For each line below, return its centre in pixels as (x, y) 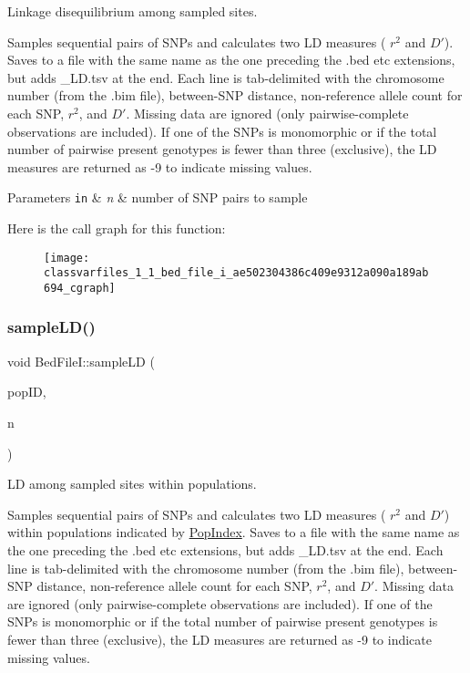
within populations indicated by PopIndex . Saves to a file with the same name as (234, 532)
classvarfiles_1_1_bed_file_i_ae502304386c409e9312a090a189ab (236, 273)
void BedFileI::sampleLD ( (81, 361)
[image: (67, 258)
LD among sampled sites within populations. (132, 484)
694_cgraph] (80, 288)
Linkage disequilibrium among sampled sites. (133, 11)
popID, (27, 392)
